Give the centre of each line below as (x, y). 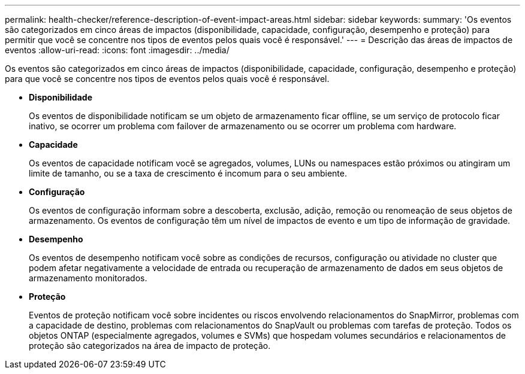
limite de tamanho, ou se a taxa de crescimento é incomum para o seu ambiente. (188, 173)
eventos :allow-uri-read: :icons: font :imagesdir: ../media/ (117, 50)
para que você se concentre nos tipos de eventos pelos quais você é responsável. (167, 79)
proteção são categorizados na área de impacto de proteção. (150, 346)
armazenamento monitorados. (88, 278)
